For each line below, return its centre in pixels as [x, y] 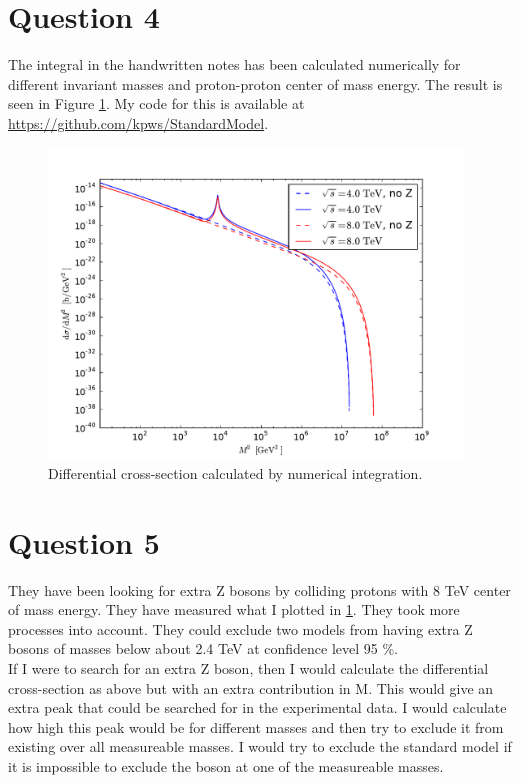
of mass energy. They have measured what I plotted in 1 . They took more [234, 609]
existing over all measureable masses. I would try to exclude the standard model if [260, 746]
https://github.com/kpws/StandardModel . [138, 122]
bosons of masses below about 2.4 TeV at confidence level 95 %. [203, 648]
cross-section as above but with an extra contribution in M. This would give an [251, 687]
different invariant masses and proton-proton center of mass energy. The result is [255, 83]
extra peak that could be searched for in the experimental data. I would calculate [257, 707]
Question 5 [84, 541]
